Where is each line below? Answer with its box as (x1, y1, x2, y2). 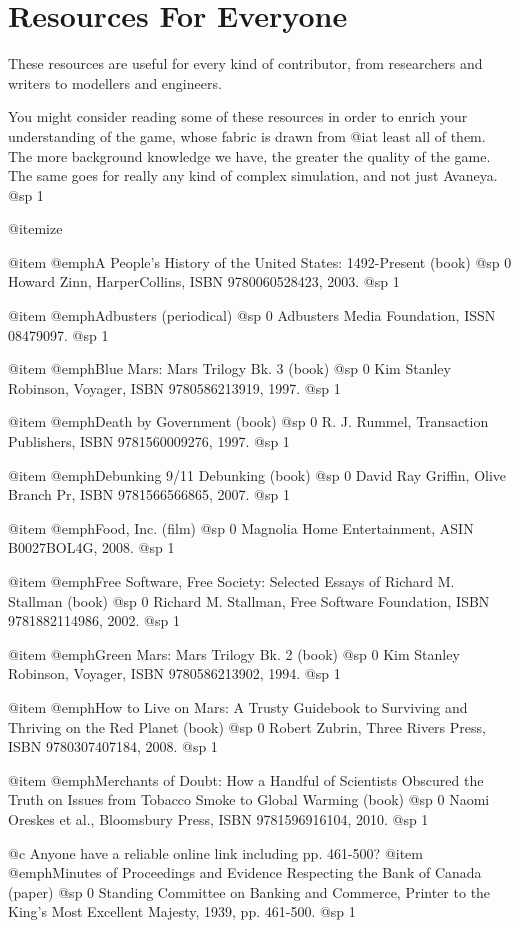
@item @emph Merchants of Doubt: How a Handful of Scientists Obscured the (8, 769, 484, 790)
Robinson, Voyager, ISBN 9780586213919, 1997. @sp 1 (8, 377, 341, 398)
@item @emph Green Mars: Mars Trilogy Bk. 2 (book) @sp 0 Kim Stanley (8, 643, 460, 664)
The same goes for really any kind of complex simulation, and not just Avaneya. (8, 165, 498, 186)
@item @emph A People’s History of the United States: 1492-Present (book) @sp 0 (8, 251, 512, 272)
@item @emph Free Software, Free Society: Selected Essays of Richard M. (8, 571, 455, 591)
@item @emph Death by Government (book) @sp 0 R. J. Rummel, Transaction (8, 411, 489, 432)
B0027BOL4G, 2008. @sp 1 (8, 537, 175, 558)
